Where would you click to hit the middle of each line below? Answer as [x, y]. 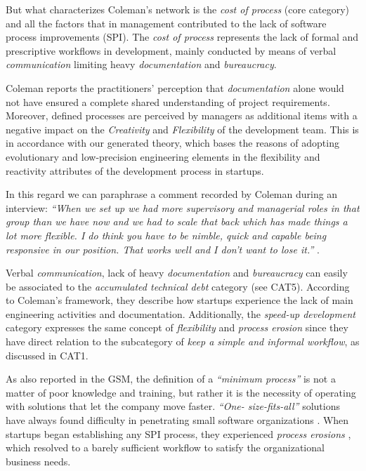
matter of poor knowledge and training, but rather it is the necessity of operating [181, 392]
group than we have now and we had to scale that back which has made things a [177, 221]
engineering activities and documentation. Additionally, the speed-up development [181, 313]
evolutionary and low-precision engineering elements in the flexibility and [163, 156]
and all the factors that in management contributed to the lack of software [166, 23]
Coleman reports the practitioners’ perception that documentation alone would [175, 87]
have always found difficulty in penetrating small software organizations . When [177, 420]
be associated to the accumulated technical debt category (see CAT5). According [178, 286]
